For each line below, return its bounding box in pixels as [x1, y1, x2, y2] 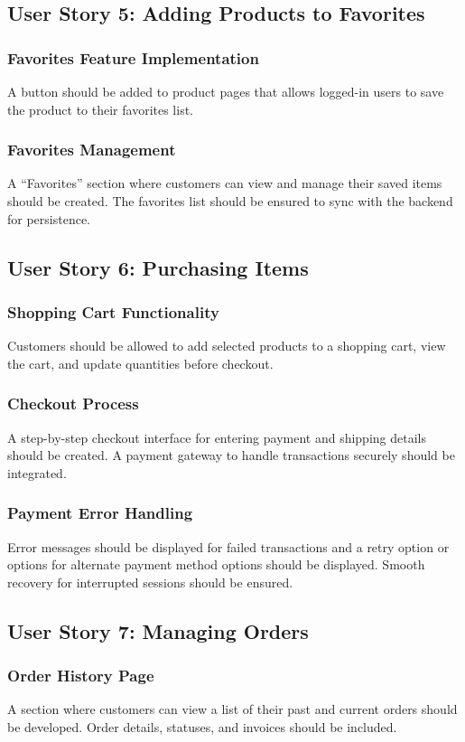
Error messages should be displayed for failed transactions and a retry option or [7, 537, 450, 556]
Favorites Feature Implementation [7, 46, 259, 69]
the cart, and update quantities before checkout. [7, 353, 274, 372]
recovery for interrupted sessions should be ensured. [7, 572, 293, 591]
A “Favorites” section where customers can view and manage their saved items [7, 174, 442, 193]
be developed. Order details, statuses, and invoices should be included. [7, 717, 397, 736]
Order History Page [7, 664, 154, 687]
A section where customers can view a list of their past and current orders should [7, 700, 458, 719]
